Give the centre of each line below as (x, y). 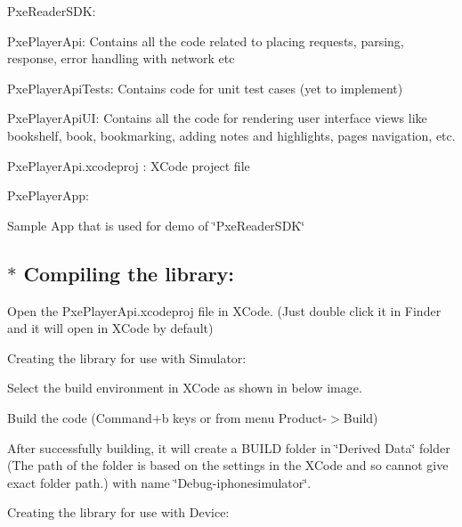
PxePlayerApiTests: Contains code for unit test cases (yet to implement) (205, 88)
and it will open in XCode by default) (110, 328)
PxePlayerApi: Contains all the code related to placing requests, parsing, (206, 41)
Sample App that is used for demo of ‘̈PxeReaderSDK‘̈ (156, 225)
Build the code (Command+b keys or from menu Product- (167, 417)
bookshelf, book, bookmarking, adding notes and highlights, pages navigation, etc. (231, 135)
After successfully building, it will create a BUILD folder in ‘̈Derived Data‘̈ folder (229, 447)
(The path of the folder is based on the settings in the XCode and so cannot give (228, 465)
